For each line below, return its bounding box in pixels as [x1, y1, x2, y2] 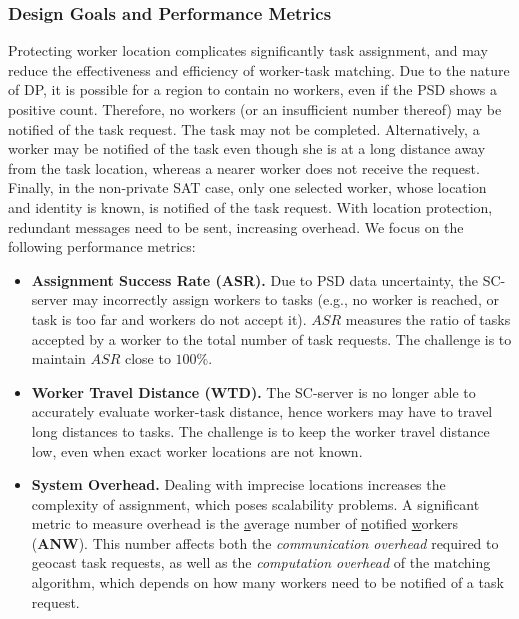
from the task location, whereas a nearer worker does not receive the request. [8, 157, 480, 178]
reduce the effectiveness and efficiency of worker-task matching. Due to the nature [8, 59, 510, 80]
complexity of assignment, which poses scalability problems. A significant [31, 493, 480, 514]
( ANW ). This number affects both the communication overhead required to [31, 532, 499, 553]
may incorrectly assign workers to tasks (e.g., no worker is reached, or [72, 289, 499, 310]
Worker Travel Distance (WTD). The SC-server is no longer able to [31, 381, 476, 402]
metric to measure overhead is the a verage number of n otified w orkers [31, 513, 459, 534]
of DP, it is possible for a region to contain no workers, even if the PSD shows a [8, 79, 498, 100]
